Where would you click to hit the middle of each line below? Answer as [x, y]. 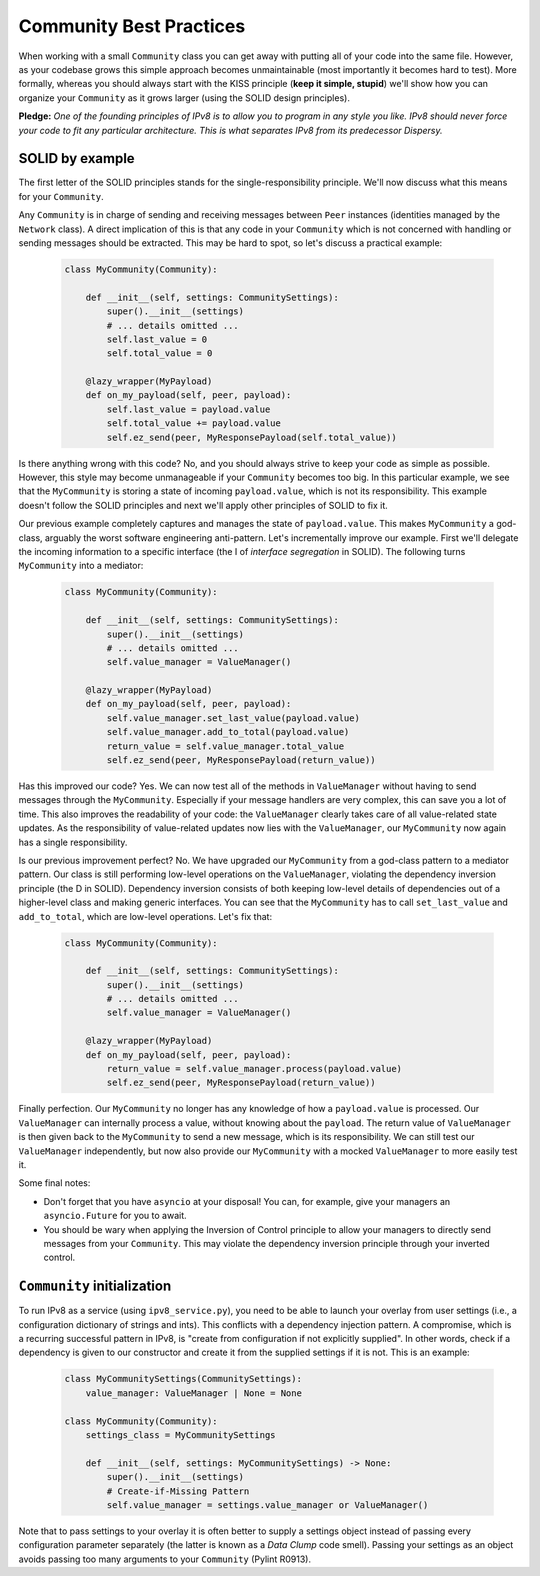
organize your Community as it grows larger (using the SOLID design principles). [184, 97]
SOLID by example [76, 158]
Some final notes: [54, 1183]
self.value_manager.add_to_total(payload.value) [228, 732]
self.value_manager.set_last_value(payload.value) [233, 718]
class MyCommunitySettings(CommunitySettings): [183, 1379]
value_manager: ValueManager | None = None [193, 1393]
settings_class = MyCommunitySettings [180, 1434]
